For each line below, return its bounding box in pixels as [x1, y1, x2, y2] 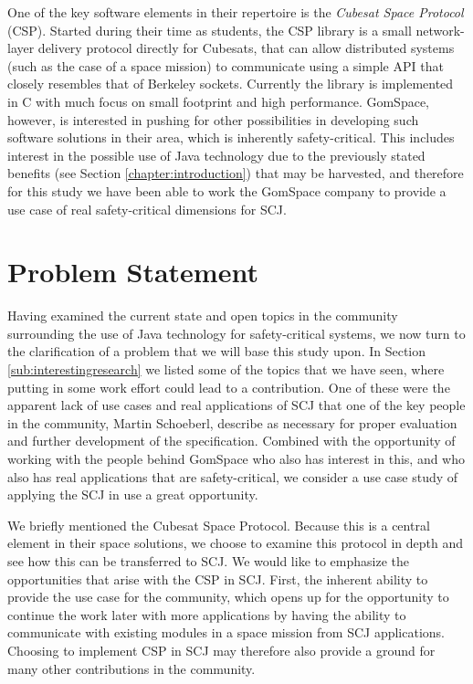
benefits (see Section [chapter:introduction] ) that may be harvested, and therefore [7, 163, 464, 183]
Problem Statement [7, 253, 258, 290]
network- [415, 20, 465, 39]
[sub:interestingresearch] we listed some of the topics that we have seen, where [7, 360, 445, 379]
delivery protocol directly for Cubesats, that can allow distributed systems [37, 38, 455, 58]
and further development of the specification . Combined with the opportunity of [7, 431, 456, 450]
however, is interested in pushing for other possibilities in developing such [7, 110, 419, 129]
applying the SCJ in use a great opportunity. [7, 485, 258, 504]
